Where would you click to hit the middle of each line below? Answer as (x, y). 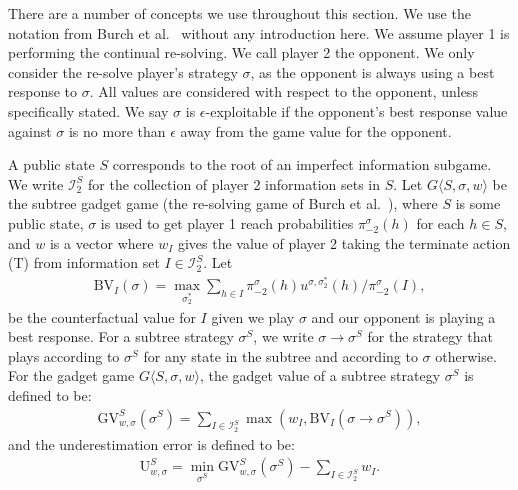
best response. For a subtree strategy (121, 336)
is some (478, 203)
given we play (253, 316)
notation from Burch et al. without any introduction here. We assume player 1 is (259, 32)
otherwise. (466, 355)
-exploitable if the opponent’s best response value (356, 110)
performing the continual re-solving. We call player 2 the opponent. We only (241, 52)
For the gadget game (71, 375)
